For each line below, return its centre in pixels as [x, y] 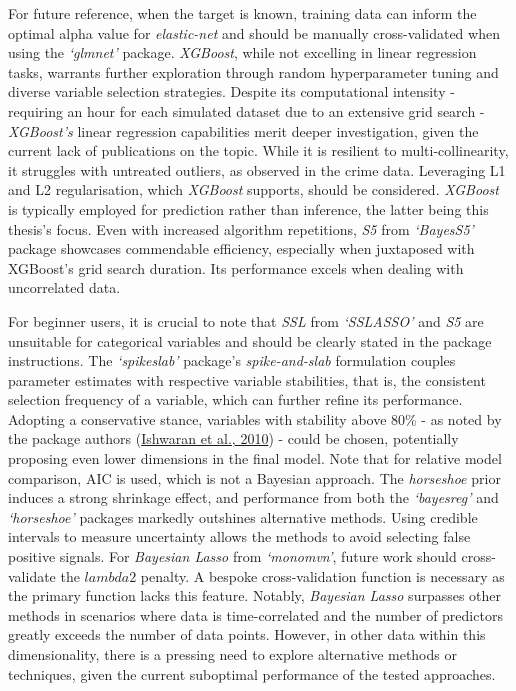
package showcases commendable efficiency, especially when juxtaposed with [241, 248]
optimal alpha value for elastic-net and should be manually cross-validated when [254, 32]
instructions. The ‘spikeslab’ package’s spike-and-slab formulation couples [232, 360]
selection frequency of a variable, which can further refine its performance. [235, 399]
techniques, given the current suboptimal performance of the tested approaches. [252, 673]
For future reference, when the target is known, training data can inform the [242, 13]
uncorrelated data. [64, 287]
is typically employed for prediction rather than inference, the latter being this [248, 208]
